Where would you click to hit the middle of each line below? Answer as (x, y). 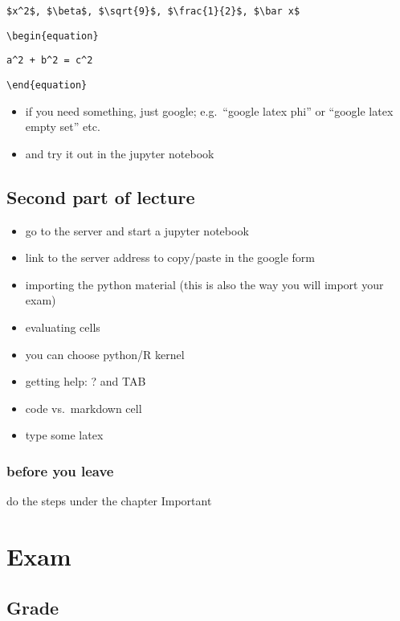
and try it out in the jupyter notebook (120, 153)
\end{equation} (47, 85)
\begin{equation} (53, 36)
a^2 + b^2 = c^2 (50, 61)
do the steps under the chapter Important (109, 501)
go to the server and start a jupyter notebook (137, 230)
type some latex (64, 435)
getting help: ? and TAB (86, 381)
